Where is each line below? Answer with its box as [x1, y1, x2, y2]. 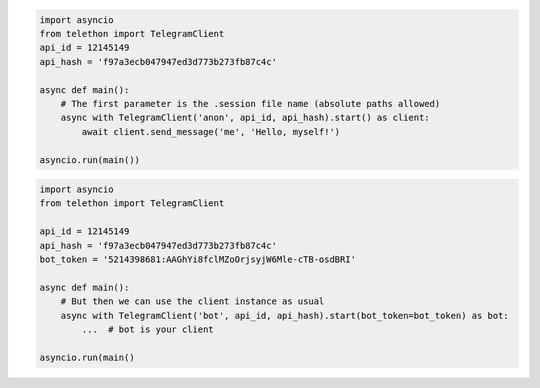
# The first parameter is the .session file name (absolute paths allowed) [60, 98, 441, 109]
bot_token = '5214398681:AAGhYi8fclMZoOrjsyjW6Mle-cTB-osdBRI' [39, 254, 357, 265]
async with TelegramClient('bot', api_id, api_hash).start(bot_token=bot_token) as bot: [60, 310, 509, 321]
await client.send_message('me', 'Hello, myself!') [81, 126, 341, 137]
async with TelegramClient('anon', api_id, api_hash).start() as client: [60, 112, 430, 124]
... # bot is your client [81, 323, 214, 335]
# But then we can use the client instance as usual [60, 296, 325, 307]
